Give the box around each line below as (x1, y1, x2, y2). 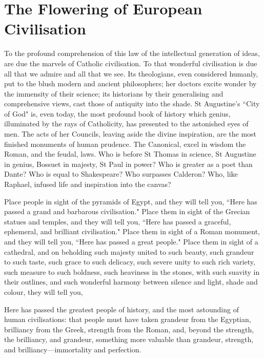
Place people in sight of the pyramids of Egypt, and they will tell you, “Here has (4, 196, 257, 206)
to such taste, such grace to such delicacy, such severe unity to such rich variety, (4, 256, 255, 267)
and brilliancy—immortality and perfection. (4, 344, 141, 354)
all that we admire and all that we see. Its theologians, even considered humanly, (4, 68, 258, 79)
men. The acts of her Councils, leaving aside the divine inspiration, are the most (4, 128, 257, 139)
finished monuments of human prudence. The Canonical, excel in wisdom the (4, 138, 246, 149)
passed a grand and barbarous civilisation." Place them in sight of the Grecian (4, 206, 250, 217)
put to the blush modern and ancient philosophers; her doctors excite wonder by (4, 78, 257, 89)
